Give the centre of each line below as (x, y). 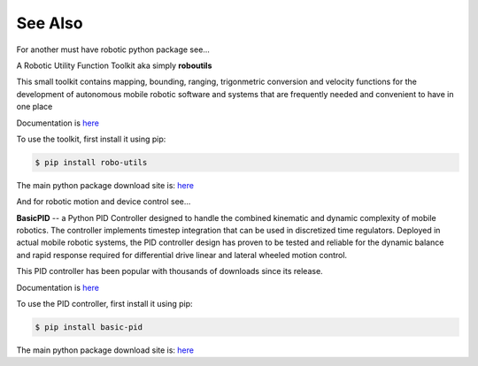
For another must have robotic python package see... (113, 50)
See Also (50, 23)
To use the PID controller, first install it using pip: (105, 303)
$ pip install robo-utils (91, 162)
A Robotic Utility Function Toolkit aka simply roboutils (114, 65)
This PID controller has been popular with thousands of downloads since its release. (170, 271)
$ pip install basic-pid (89, 327)
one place (35, 107)
